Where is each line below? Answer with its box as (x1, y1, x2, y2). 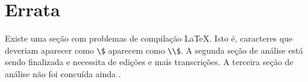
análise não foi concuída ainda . (5, 67, 121, 80)
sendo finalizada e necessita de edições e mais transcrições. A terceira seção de (5, 55, 294, 68)
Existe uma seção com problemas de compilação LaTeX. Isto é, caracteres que (5, 32, 293, 45)
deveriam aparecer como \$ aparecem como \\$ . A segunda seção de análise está (5, 43, 303, 56)
